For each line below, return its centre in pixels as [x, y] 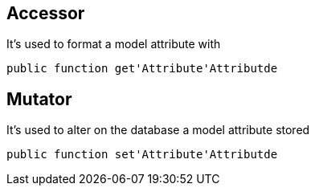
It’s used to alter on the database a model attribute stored [158, 130]
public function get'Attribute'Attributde [142, 69]
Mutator [39, 99]
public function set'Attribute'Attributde [142, 155]
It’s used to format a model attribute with [114, 44]
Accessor [46, 13]
